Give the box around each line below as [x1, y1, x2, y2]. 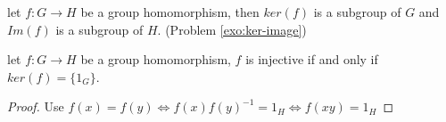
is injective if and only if [245, 50, 378, 69]
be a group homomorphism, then [80, 3, 260, 20]
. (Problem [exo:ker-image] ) [157, 20, 307, 38]
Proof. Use [7, 97, 64, 116]
